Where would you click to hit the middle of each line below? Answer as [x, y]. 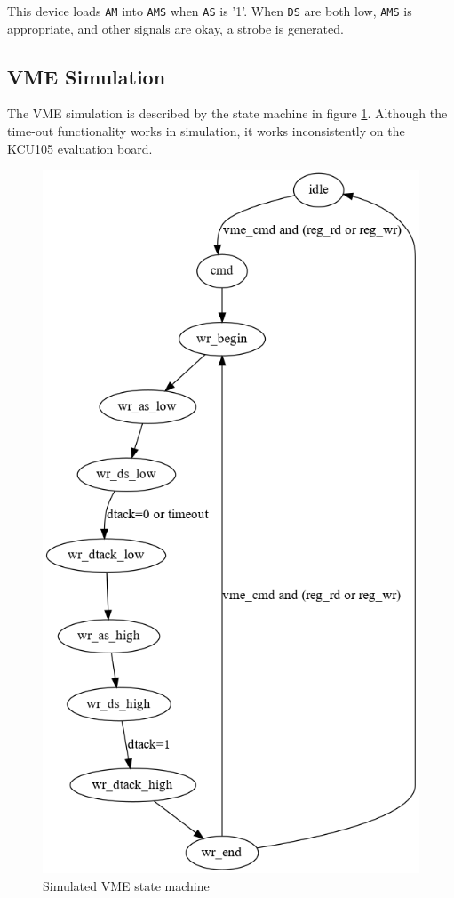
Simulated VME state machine [126, 885]
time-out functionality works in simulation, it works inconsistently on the [206, 131]
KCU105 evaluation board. [80, 148]
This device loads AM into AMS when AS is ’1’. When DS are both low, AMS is [210, 11]
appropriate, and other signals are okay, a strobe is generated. [175, 28]
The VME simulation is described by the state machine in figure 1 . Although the [227, 113]
